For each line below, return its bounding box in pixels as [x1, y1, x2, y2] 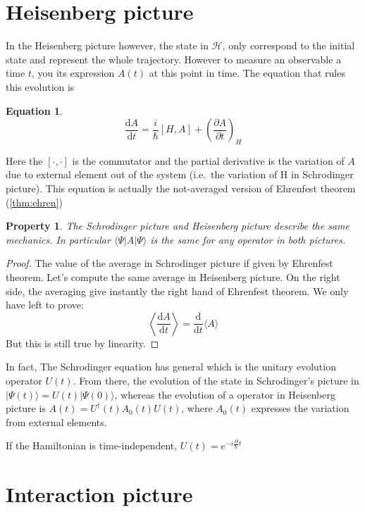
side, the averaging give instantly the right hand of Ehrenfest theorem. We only [6, 283, 349, 298]
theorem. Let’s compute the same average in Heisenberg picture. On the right [6, 270, 340, 285]
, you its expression [31, 65, 115, 80]
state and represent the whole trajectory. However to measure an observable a [6, 51, 342, 66]
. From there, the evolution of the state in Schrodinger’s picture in [73, 373, 359, 388]
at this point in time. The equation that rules [149, 65, 345, 80]
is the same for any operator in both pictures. [150, 232, 346, 246]
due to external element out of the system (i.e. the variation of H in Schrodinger [6, 167, 354, 182]
